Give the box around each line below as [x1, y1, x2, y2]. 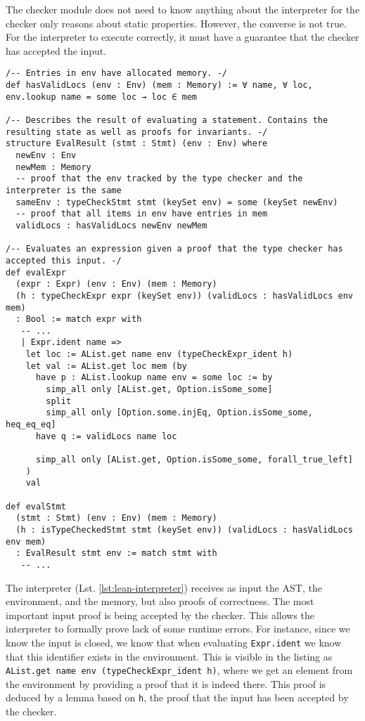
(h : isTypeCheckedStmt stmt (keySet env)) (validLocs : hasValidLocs [15, 524, 353, 535]
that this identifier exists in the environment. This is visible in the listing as [6, 649, 333, 663]
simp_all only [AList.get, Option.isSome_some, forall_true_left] [35, 455, 353, 465]
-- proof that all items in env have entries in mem [15, 209, 268, 219]
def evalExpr [6, 267, 66, 278]
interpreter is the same [6, 185, 122, 195]
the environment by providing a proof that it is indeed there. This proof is [6, 676, 326, 691]
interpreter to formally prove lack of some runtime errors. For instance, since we [6, 621, 350, 636]
